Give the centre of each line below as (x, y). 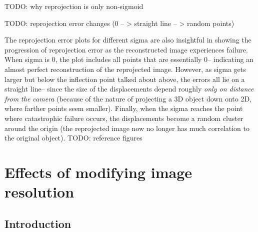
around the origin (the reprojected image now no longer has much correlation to (127, 128)
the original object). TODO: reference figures (73, 138)
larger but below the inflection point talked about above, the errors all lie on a (125, 79)
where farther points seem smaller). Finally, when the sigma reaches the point (124, 108)
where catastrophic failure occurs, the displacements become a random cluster (124, 118)
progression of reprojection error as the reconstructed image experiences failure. (126, 49)
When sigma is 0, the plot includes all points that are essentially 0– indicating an (129, 59)
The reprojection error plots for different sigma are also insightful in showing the (128, 40)
